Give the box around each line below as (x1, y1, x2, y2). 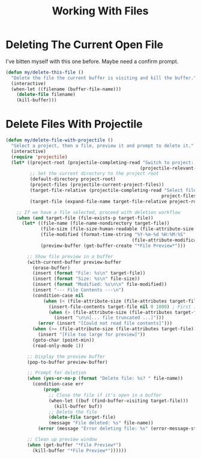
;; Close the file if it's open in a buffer (48, 392, 162, 398)
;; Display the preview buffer (27, 354, 106, 360)
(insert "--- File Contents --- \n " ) (32, 287, 124, 293)
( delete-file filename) (16, 92, 76, 98)
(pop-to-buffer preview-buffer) (27, 359, 109, 365)
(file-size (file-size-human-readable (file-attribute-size (40, 226, 194, 232)
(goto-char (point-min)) (32, 337, 95, 343)
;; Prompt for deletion (27, 370, 86, 376)
